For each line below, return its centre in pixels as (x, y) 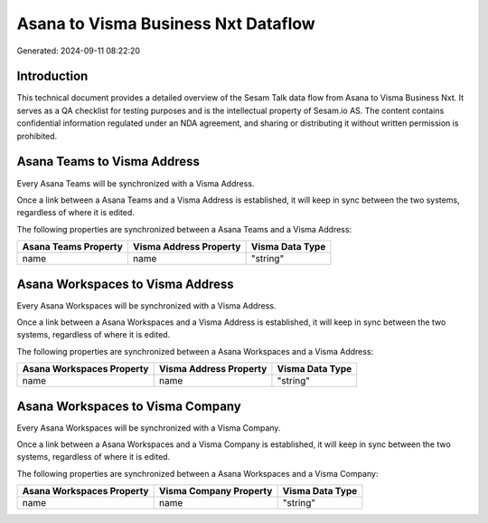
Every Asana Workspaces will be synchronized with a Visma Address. (146, 305)
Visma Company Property (216, 491)
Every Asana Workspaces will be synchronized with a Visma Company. (149, 428)
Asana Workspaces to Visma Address (125, 284)
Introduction (52, 76)
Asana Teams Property (73, 247)
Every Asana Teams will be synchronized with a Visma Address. (136, 183)
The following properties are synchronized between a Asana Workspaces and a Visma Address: (195, 351)
